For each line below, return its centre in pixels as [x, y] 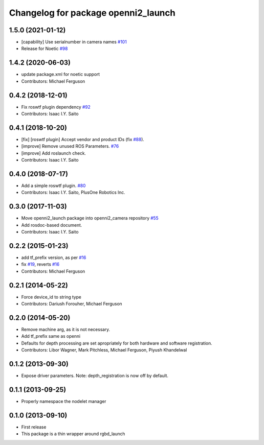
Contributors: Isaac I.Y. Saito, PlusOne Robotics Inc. [73, 192]
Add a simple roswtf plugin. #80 [54, 186]
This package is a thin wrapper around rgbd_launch [73, 434]
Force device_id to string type [51, 297]
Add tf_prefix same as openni [51, 336]
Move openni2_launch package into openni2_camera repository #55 [90, 218]
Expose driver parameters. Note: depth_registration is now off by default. [95, 376]
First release [34, 427]
